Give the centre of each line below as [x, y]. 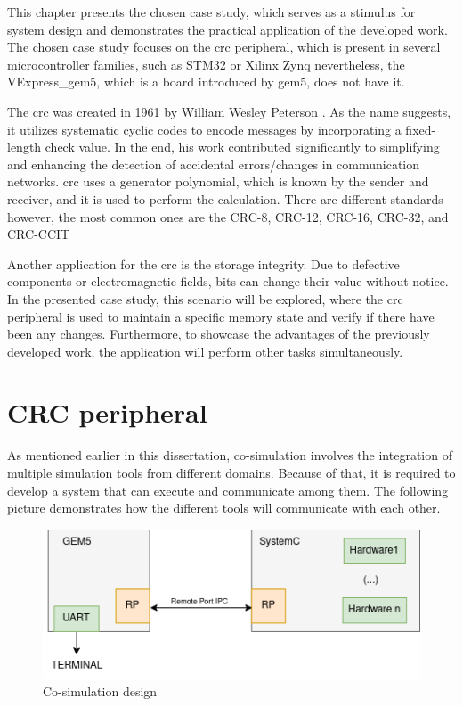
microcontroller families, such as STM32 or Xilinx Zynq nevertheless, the [206, 64]
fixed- [421, 129]
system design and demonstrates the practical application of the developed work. [227, 29]
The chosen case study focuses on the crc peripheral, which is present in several [224, 47]
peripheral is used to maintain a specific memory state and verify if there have [221, 316]
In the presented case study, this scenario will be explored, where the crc [205, 298]
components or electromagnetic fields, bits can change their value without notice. [228, 281]
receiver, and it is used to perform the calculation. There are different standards [225, 198]
